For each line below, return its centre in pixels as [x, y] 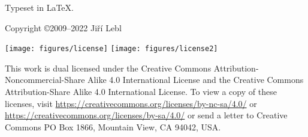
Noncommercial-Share [45, 80]
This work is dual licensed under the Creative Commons [108, 68]
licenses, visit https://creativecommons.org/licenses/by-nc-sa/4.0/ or [131, 103]
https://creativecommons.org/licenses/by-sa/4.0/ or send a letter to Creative [146, 115]
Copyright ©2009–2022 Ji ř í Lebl [63, 27]
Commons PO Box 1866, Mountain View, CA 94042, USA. [113, 126]
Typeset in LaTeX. [39, 7]
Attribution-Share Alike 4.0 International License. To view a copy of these [141, 92]
